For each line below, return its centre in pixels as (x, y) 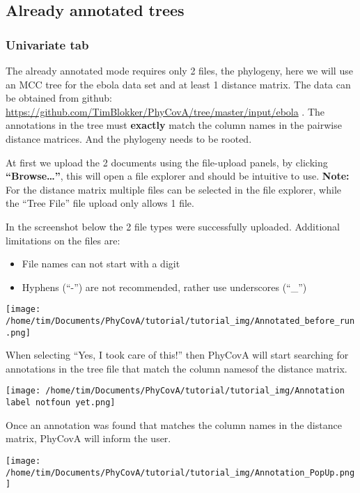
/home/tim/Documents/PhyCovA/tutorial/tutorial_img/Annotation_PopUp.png (180, 472)
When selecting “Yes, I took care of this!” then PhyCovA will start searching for (177, 355)
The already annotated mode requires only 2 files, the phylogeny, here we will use (179, 70)
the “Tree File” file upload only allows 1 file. (100, 203)
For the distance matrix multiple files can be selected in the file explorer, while (174, 189)
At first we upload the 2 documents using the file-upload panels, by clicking (167, 162)
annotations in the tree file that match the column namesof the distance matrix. (177, 368)
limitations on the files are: (63, 240)
